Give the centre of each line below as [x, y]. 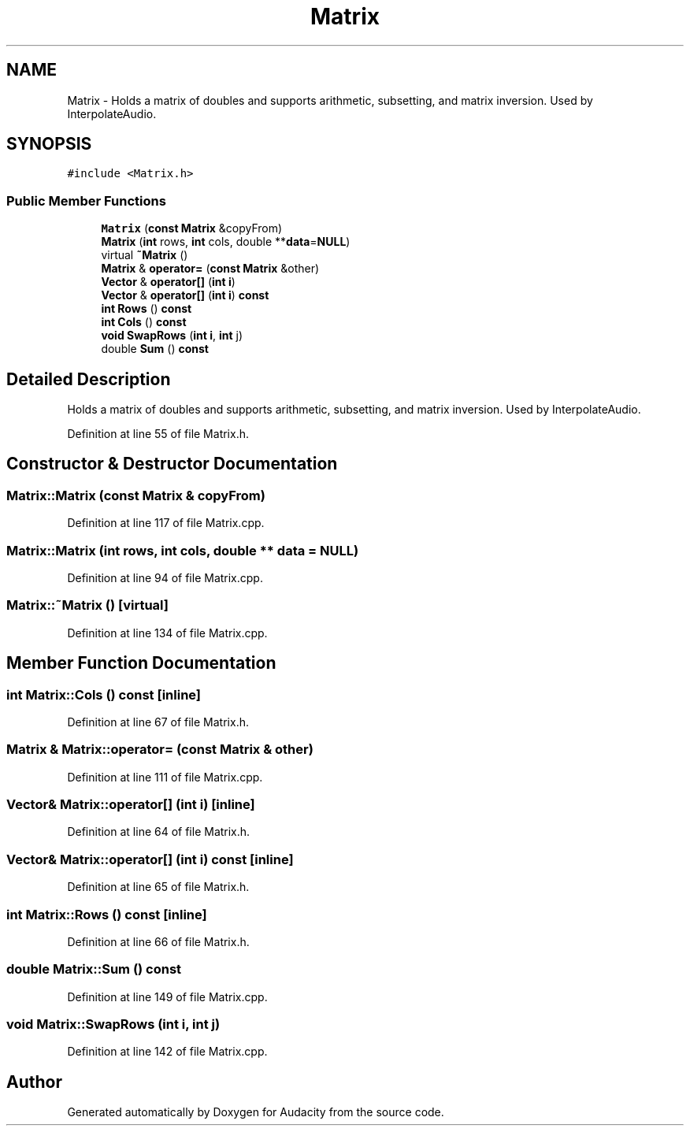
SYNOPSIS [49, 144]
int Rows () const [147, 309]
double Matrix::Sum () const [94, 969]
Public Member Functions [86, 200]
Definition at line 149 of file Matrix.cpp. [167, 997]
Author [34, 1082]
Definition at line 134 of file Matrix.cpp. [167, 633]
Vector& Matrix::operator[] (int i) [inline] [131, 805]
